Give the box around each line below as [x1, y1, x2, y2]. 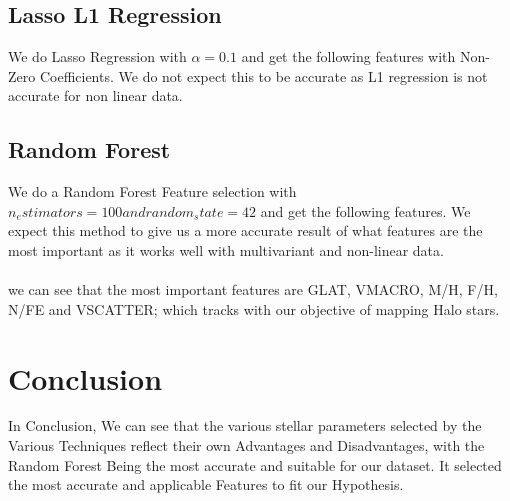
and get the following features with [241, 46, 456, 67]
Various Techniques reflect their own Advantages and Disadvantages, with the [8, 435, 485, 456]
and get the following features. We [260, 200, 471, 221]
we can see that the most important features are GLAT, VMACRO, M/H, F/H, [8, 279, 498, 300]
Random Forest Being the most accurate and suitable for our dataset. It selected [8, 454, 502, 475]
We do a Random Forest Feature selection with [8, 181, 297, 202]
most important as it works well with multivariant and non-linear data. [8, 239, 444, 260]
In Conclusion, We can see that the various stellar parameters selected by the [8, 415, 482, 436]
